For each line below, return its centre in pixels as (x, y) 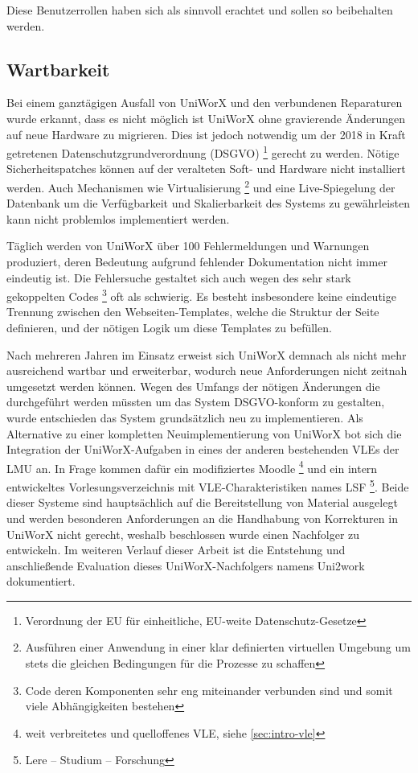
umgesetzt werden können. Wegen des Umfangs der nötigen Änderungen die (193, 386)
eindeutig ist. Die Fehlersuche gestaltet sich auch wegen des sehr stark (179, 277)
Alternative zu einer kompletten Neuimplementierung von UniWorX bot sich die (204, 433)
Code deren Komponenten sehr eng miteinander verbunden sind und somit (209, 690)
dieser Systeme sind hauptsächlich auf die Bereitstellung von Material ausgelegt (202, 502)
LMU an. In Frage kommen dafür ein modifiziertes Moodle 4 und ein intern (192, 467)
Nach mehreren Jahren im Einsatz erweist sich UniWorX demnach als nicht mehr (207, 354)
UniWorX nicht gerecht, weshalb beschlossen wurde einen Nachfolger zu (183, 534)
